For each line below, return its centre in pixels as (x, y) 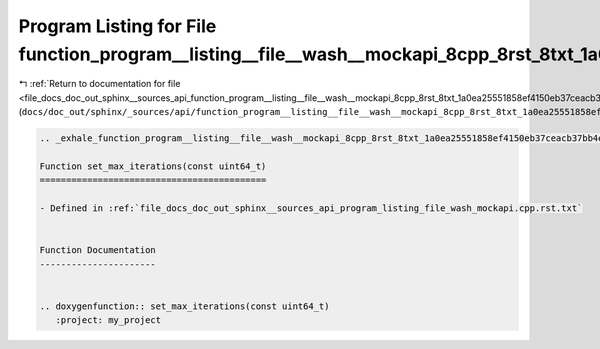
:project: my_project (108, 320)
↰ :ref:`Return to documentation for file (99, 84)
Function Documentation (98, 250)
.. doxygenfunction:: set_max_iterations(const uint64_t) (184, 306)
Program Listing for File (117, 26)
